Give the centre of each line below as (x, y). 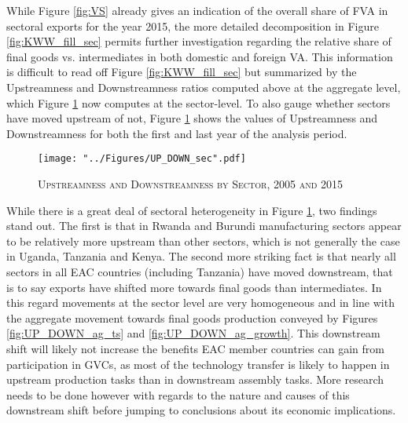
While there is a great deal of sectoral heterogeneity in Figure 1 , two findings (192, 210)
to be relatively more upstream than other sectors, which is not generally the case (203, 241)
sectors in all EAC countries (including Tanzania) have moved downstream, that (200, 271)
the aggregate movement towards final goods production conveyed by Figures (192, 317)
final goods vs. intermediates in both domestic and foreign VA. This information (200, 56)
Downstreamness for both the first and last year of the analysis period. (177, 133)
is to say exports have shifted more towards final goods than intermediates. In (194, 287)
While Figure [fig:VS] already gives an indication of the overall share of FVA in (197, 10)
